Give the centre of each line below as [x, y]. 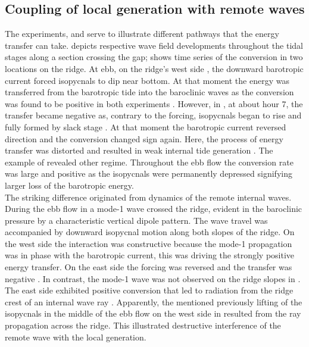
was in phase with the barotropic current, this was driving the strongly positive [150, 255]
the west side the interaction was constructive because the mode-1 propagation [149, 243]
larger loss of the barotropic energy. [69, 185]
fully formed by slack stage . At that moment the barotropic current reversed [146, 126]
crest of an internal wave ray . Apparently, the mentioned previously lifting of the [154, 301]
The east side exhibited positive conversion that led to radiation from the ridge [149, 290]
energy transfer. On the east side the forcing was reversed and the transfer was [149, 267]
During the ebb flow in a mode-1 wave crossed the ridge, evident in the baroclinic [154, 209]
